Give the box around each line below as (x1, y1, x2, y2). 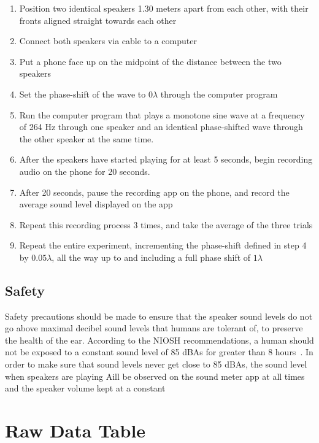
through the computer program (160, 87, 278, 100)
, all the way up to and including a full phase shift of (52, 250, 251, 263)
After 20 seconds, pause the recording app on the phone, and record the (19, 185, 290, 198)
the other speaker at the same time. (19, 132, 154, 145)
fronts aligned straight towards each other (19, 13, 177, 26)
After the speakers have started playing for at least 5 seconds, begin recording (19, 153, 313, 166)
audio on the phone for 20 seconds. (19, 164, 150, 177)
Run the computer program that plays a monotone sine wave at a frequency (19, 108, 305, 121)
